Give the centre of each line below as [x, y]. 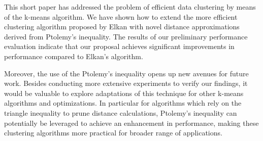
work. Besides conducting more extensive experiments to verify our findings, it [126, 83]
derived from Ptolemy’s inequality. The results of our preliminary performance [126, 36]
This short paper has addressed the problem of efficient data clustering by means [130, 7]
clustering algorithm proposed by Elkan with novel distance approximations [122, 27]
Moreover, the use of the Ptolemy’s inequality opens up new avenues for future [126, 73]
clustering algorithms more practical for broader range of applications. [113, 133]
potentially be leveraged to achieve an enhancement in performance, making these [131, 123]
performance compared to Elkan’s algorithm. [74, 56]
